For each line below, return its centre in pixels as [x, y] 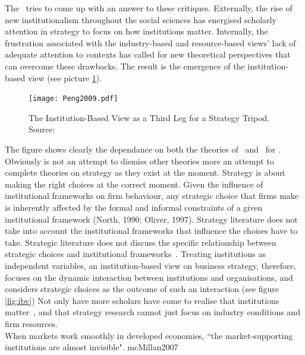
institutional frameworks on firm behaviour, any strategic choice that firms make [152, 196]
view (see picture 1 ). [65, 77]
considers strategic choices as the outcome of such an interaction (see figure [142, 289]
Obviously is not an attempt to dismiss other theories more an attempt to [139, 161]
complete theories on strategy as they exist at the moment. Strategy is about [145, 172]
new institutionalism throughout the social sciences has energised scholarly [141, 19]
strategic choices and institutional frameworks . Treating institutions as [135, 254]
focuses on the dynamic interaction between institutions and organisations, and [149, 277]
